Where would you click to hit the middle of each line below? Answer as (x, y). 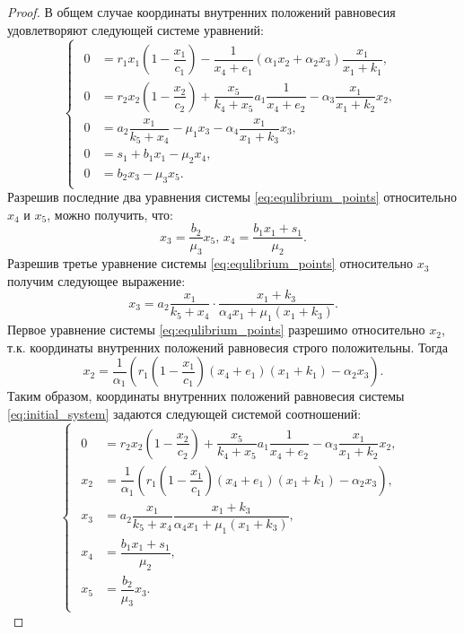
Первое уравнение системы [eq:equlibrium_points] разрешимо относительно (216, 330)
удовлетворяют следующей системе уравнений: (136, 29)
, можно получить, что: (110, 214)
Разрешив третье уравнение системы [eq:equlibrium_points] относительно (210, 263)
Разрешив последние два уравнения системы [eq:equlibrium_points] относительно (232, 196)
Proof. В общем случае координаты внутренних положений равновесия (201, 12)
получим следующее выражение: (96, 280)
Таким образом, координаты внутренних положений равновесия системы (206, 396)
